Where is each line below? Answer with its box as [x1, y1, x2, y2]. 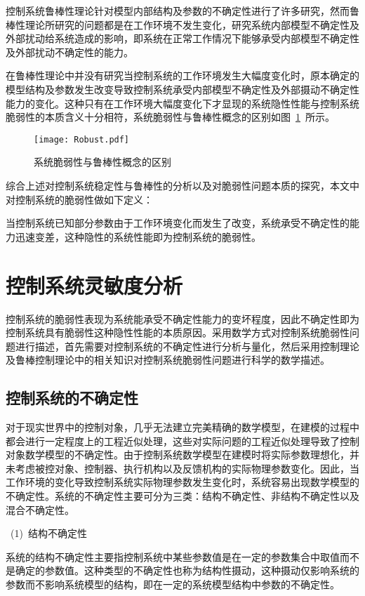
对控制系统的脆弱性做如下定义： [6, 192, 153, 206]
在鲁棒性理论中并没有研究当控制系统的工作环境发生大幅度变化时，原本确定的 [6, 68, 359, 83]
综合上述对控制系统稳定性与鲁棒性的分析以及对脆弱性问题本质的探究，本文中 [6, 178, 359, 192]
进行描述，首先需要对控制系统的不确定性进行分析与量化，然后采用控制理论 [15, 338, 359, 353]
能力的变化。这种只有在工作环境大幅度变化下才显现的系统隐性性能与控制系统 [6, 95, 359, 110]
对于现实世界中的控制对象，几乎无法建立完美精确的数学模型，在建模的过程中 [6, 420, 359, 435]
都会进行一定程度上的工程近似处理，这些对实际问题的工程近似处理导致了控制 [6, 433, 359, 448]
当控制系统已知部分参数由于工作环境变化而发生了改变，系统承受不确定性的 [6, 216, 350, 230]
